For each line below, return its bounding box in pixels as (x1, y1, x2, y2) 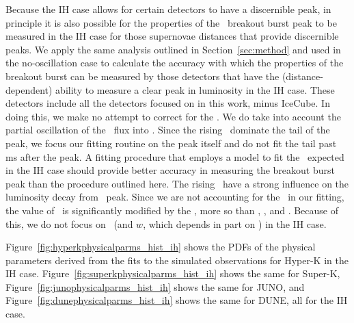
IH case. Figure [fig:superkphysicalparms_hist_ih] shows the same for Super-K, (5, 266, 340, 281)
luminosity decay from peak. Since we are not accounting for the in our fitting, (5, 190, 344, 204)
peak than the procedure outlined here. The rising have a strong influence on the (5, 176, 349, 190)
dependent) (5, 82, 53, 96)
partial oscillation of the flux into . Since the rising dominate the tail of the (5, 122, 330, 137)
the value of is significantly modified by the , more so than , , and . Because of (5, 203, 339, 217)
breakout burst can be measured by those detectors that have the (5, 68, 280, 83)
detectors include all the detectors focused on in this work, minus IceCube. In (5, 96, 330, 110)
